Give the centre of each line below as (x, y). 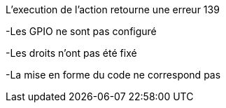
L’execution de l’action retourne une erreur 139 (113, 9)
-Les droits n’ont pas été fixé (71, 53)
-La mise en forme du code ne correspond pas (113, 75)
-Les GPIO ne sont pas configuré (81, 31)
